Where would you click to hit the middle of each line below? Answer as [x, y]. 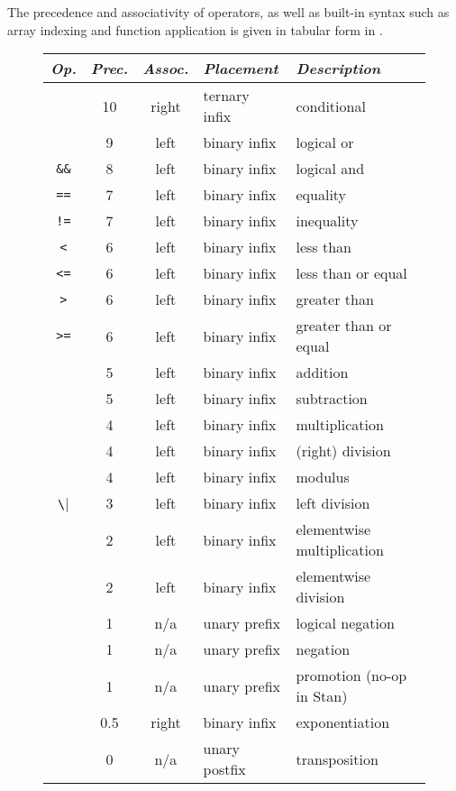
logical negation [345, 623]
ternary [226, 96]
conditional [331, 106]
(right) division [343, 451]
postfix [224, 769]
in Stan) [322, 696]
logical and [330, 169]
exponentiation [343, 722]
